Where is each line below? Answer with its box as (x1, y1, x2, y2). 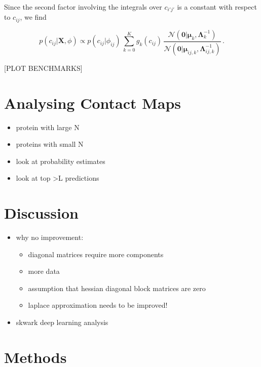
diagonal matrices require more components (28, 249, 164, 259)
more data (28, 266, 60, 276)
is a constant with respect (177, 2, 257, 12)
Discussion (4, 202, 79, 223)
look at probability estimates (16, 155, 105, 166)
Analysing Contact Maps (4, 92, 181, 113)
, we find (20, 12, 47, 22)
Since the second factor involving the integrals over (4, 2, 162, 12)
